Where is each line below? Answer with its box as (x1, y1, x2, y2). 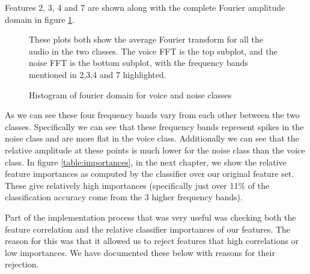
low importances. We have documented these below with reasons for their (5, 246, 275, 258)
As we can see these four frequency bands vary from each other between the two (5, 109, 300, 121)
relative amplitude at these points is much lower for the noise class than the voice (5, 143, 305, 156)
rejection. (5, 258, 39, 270)
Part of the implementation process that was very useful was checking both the (5, 210, 296, 223)
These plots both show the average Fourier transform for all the (29, 33, 264, 46)
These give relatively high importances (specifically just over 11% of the (5, 179, 270, 191)
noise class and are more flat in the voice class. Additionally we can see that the (5, 132, 299, 144)
